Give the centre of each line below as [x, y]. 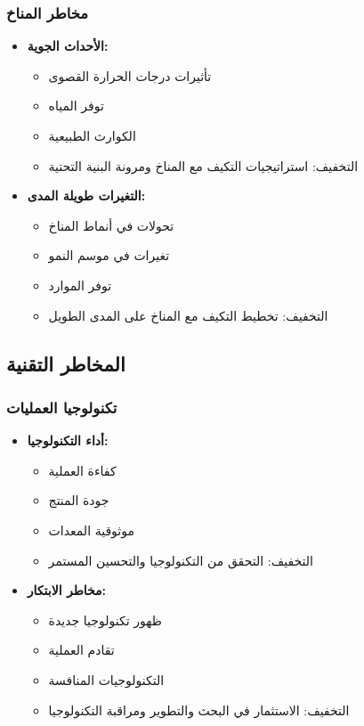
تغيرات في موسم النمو [109, 255]
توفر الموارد [80, 285]
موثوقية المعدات [91, 530]
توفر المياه [76, 106]
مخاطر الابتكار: [67, 590]
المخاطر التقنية [66, 363]
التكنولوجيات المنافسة [106, 679]
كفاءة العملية [82, 470]
